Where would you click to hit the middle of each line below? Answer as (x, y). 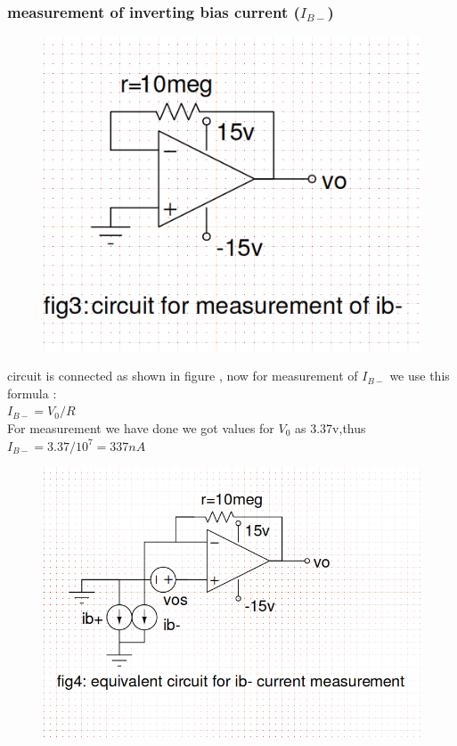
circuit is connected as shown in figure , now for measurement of (183, 376)
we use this (420, 376)
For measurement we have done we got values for (141, 427)
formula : (32, 393)
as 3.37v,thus (331, 427)
